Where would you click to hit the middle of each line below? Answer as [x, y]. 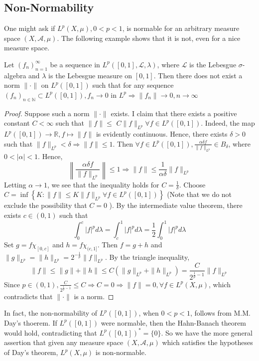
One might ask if [30, 28]
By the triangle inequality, [149, 257]
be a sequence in [75, 64]
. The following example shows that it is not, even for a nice [149, 38]
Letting [15, 184]
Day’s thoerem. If [31, 322]
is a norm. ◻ [94, 296]
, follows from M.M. [220, 313]
